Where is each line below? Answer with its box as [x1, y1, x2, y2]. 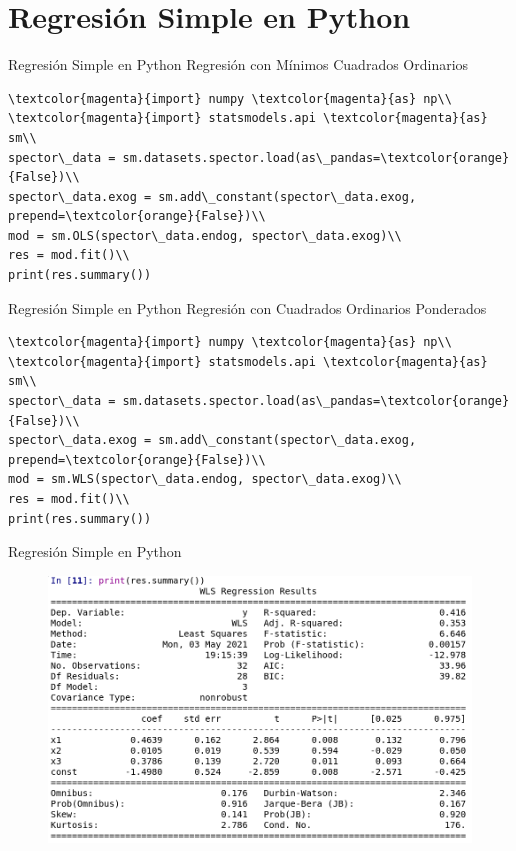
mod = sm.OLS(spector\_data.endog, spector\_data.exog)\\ [8, 228, 402, 243]
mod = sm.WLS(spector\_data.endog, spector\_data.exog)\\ [8, 472, 402, 487]
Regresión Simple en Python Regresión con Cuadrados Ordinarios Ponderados [8, 297, 487, 318]
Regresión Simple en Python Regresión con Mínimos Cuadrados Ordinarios [8, 54, 469, 75]
